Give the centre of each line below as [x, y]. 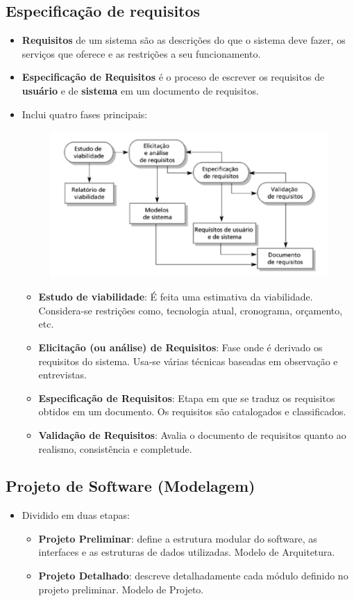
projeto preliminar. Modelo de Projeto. [121, 589]
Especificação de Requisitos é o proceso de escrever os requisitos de [173, 77]
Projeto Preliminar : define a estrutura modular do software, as [178, 538]
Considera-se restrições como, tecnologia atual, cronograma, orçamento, [191, 310]
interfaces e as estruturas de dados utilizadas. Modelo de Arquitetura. [187, 552]
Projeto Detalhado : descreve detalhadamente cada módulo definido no [193, 576]
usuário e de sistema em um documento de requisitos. [140, 90]
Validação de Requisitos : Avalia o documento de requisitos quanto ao [192, 434]
